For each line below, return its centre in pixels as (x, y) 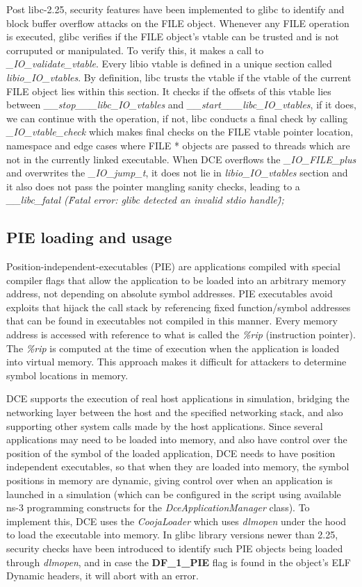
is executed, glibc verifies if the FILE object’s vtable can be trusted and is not (173, 36)
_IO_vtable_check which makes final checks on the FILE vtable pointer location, (180, 132)
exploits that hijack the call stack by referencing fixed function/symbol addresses (179, 307)
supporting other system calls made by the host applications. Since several (165, 425)
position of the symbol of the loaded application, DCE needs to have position (171, 453)
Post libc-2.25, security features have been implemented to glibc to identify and (175, 9)
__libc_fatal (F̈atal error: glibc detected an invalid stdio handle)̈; (145, 200)
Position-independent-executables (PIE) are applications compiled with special (173, 266)
